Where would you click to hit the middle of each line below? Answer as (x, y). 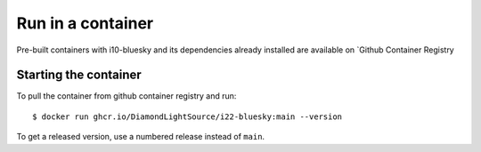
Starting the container (79, 75)
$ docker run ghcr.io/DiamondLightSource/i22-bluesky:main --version (188, 116)
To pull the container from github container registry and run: (126, 96)
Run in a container (85, 23)
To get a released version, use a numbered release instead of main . (141, 137)
